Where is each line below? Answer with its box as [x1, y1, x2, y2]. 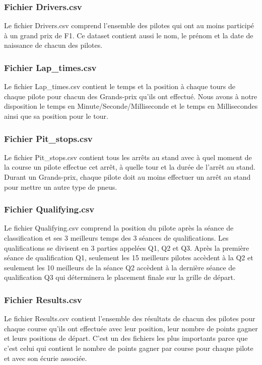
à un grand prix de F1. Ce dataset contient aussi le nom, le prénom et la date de [4, 30, 253, 40]
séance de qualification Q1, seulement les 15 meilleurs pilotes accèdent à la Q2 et [4, 252, 253, 263]
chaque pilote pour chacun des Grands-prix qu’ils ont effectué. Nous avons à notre [4, 91, 257, 101]
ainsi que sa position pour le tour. [4, 111, 108, 121]
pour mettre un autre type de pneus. [4, 181, 117, 192]
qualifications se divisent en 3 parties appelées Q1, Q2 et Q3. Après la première [4, 242, 249, 253]
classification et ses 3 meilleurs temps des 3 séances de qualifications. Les [4, 233, 229, 243]
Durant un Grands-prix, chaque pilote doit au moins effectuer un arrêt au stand [4, 172, 251, 182]
